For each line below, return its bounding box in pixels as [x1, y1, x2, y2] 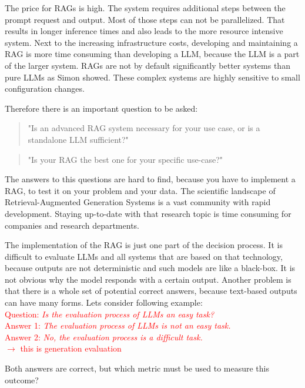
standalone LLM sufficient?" [28, 133, 129, 145]
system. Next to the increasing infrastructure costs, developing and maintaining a [5, 36, 298, 48]
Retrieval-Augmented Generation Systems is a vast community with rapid [5, 196, 271, 208]
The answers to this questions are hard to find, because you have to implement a [5, 173, 296, 185]
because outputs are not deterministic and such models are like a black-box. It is [5, 262, 296, 274]
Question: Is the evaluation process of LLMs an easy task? [5, 307, 214, 320]
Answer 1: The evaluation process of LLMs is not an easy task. [5, 319, 231, 332]
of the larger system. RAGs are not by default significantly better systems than [5, 59, 290, 71]
